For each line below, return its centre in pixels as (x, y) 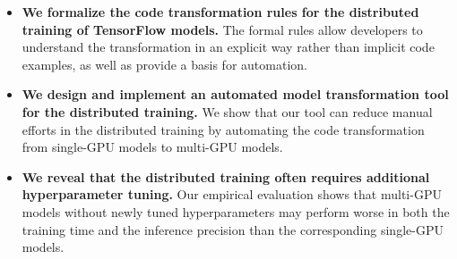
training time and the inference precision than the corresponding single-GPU (233, 229)
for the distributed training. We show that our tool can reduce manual (227, 111)
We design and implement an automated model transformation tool (235, 94)
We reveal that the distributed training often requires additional (226, 176)
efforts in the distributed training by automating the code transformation (223, 129)
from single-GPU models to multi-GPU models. (152, 147)
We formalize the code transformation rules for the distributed (220, 12)
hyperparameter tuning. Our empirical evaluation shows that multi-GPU (232, 194)
